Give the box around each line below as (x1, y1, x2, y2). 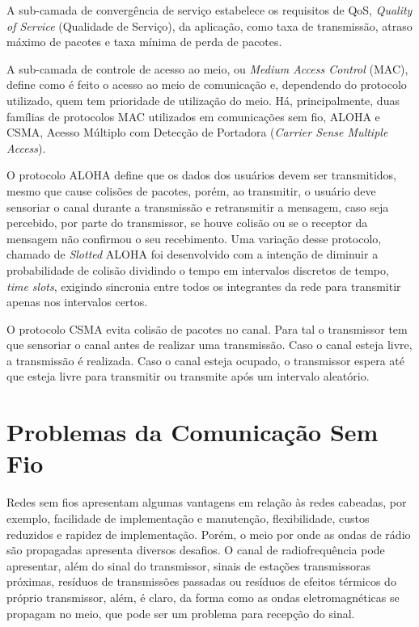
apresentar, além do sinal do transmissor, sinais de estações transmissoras (6, 557, 370, 574)
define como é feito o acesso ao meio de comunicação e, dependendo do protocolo (6, 76, 407, 93)
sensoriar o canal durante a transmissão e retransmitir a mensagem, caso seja (6, 198, 389, 215)
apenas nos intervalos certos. (6, 293, 148, 310)
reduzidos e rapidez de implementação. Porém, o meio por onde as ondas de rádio (6, 525, 411, 542)
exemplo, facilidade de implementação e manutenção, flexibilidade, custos (6, 509, 370, 526)
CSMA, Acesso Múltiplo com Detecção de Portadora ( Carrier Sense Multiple (6, 124, 388, 141)
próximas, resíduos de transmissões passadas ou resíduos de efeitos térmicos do (6, 573, 396, 590)
